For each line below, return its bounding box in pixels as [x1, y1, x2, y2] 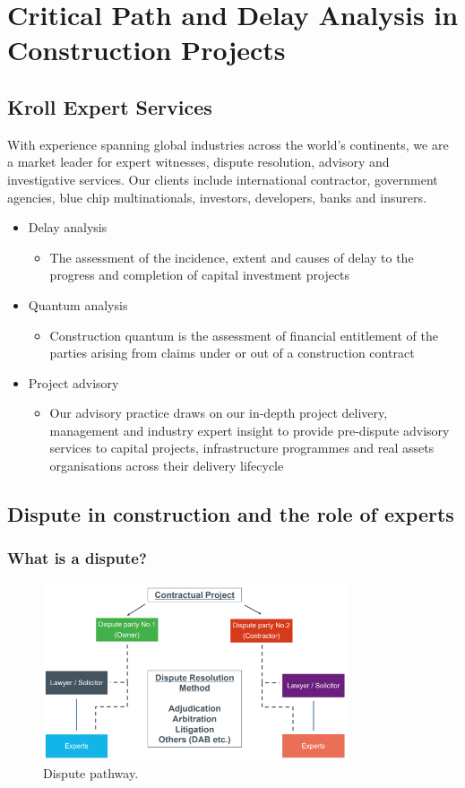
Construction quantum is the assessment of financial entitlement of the [49, 325, 438, 344]
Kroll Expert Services [7, 92, 212, 120]
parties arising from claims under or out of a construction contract [49, 343, 415, 362]
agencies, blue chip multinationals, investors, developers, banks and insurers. [7, 187, 426, 206]
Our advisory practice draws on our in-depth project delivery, [49, 403, 388, 422]
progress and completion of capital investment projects [49, 265, 350, 284]
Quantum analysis [28, 295, 128, 314]
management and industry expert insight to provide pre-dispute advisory [49, 420, 450, 439]
